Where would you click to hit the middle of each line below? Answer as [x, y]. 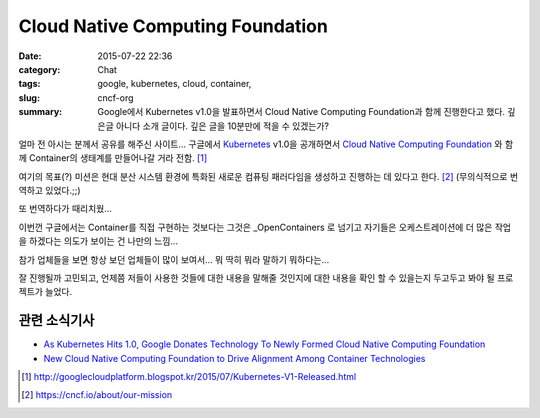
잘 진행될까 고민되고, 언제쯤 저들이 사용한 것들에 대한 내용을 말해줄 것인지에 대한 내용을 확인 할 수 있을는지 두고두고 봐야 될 [256, 278]
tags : [29, 84]
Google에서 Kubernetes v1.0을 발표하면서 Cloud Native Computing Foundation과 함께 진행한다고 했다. [301, 112]
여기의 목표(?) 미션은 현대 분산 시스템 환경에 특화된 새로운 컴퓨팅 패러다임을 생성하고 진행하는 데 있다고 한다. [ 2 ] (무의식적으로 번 [268, 176]
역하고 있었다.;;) [49, 191]
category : [39, 69]
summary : [40, 112]
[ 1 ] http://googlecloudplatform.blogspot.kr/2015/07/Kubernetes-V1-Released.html [189, 377]
